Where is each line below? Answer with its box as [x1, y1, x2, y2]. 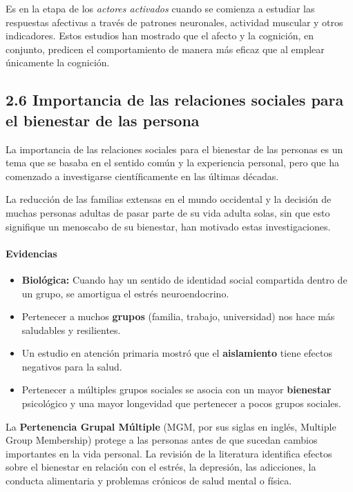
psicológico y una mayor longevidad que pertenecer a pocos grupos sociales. [21, 396, 341, 411]
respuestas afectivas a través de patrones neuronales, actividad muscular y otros [6, 14, 343, 29]
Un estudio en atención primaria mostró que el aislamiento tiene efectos [21, 346, 332, 360]
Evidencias [6, 246, 57, 260]
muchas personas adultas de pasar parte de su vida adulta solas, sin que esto [6, 205, 330, 219]
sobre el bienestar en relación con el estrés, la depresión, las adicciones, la [6, 460, 316, 474]
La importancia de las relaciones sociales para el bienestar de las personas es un [6, 141, 343, 156]
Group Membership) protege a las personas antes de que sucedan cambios [6, 433, 318, 447]
